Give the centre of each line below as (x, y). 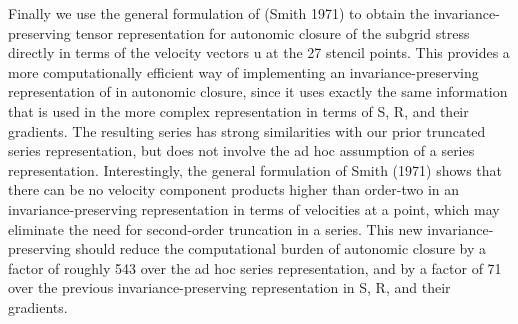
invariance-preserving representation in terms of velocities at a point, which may (254, 208)
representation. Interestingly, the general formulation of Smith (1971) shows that (255, 169)
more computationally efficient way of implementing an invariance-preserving (243, 71)
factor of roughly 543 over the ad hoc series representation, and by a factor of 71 (255, 267)
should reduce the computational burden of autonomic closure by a (281, 248)
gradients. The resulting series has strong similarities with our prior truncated (247, 130)
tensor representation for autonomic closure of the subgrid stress (272, 32)
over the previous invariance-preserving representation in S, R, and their (229, 287)
